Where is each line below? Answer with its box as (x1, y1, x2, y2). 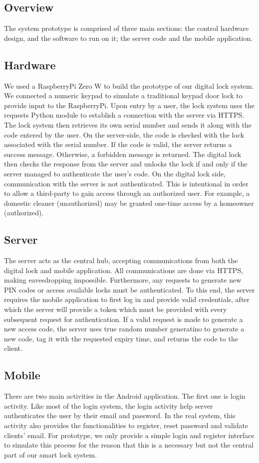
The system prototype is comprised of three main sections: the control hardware (4, 23, 249, 33)
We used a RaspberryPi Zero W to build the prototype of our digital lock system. (4, 80, 254, 91)
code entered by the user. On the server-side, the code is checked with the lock (4, 129, 245, 140)
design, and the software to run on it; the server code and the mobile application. (4, 32, 253, 43)
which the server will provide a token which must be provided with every (4, 304, 227, 314)
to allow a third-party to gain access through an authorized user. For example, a (4, 188, 250, 198)
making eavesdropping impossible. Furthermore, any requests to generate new (4, 275, 242, 285)
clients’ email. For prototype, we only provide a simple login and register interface (4, 430, 255, 440)
